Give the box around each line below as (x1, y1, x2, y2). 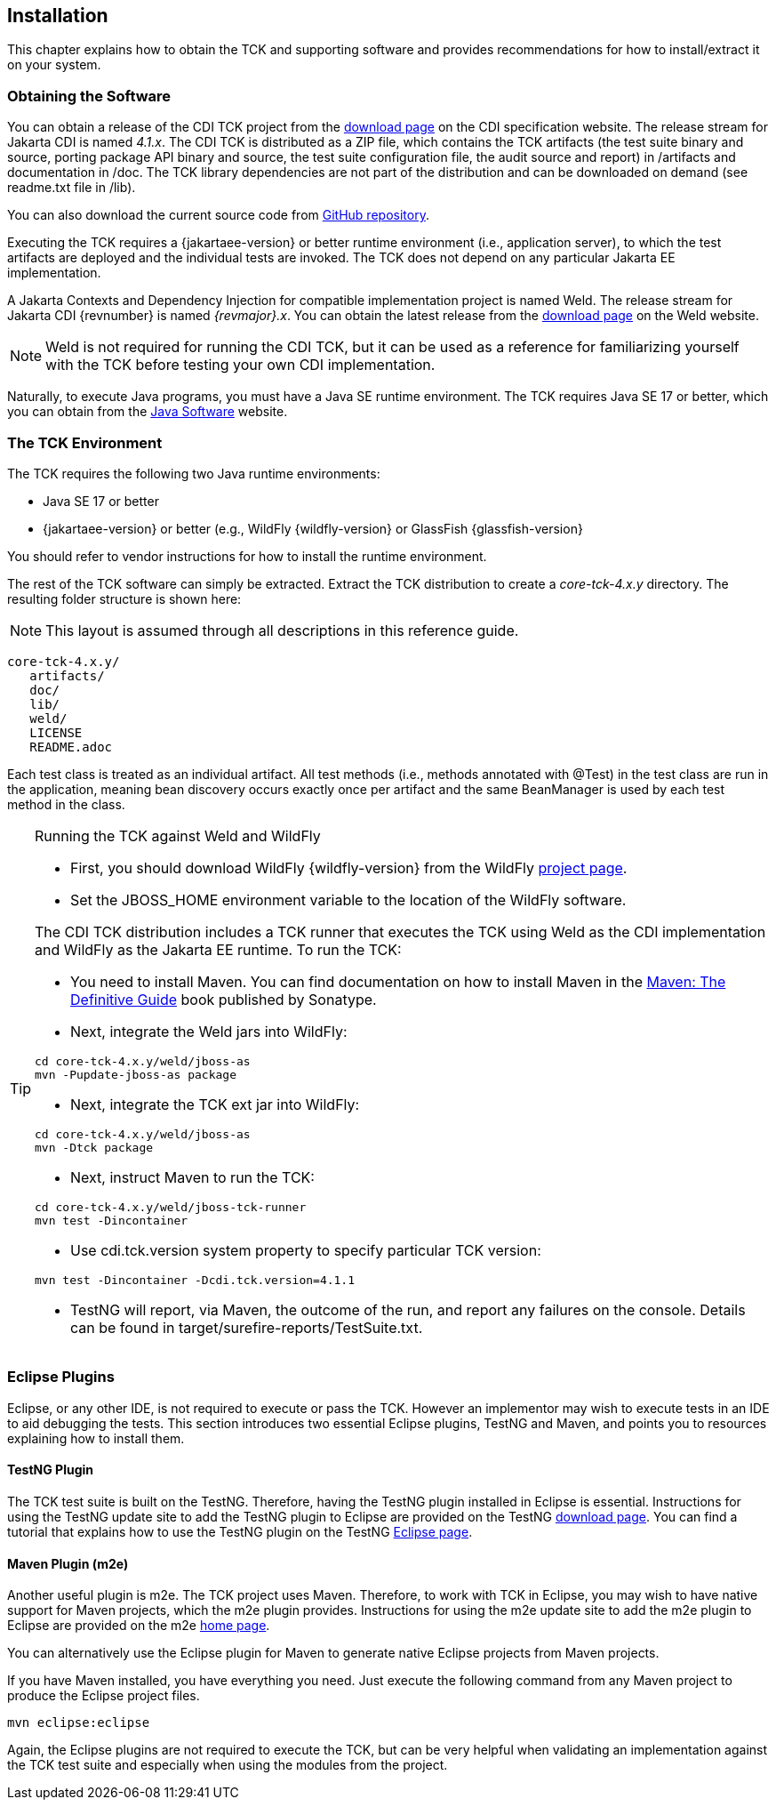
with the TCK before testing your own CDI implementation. (45, 356, 436, 374)
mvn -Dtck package (35, 1140, 154, 1154)
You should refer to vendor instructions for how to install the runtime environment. (7, 548, 487, 564)
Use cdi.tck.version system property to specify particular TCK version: (70, 1241, 541, 1259)
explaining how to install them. (7, 1430, 185, 1446)
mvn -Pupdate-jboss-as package (35, 1067, 236, 1081)
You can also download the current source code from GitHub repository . (7, 207, 429, 223)
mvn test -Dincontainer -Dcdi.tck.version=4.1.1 (35, 1273, 356, 1287)
